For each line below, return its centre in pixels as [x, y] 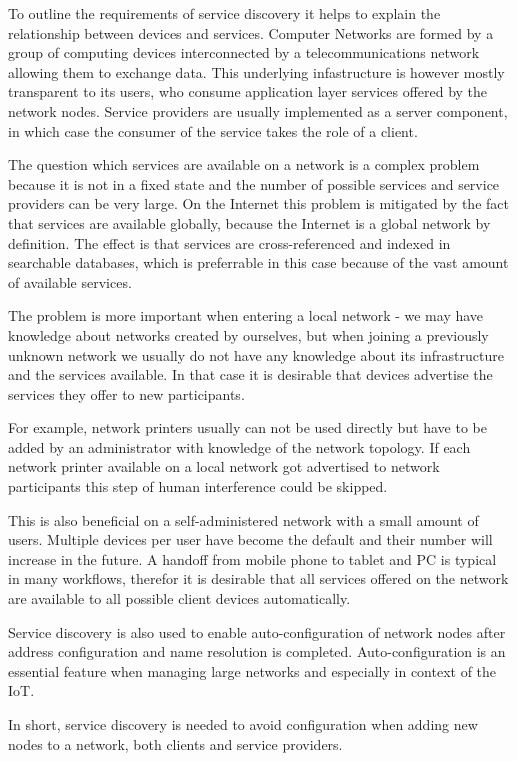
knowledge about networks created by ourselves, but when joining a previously [248, 334]
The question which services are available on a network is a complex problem [244, 164]
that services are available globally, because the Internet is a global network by [249, 222]
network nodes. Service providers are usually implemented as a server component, [258, 110]
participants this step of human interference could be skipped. [198, 486]
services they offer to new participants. [126, 393]
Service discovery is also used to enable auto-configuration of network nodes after [257, 631]
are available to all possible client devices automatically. [179, 598]
